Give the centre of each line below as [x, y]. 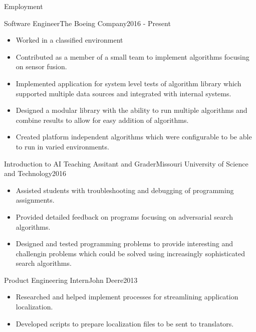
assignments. [35, 200]
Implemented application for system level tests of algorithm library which [129, 83]
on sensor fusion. [41, 66]
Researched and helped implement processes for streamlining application [127, 297]
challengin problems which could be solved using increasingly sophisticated [130, 253]
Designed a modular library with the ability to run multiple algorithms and [132, 110]
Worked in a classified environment [69, 40]
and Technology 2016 [35, 173]
